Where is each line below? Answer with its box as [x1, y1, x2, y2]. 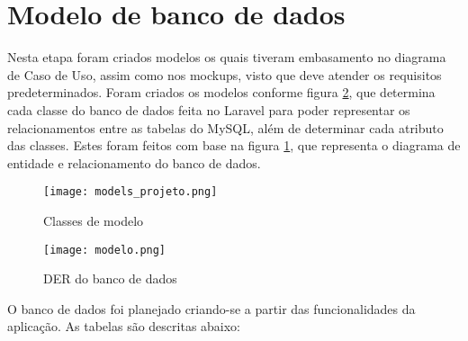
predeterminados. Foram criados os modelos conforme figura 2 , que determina [7, 83, 436, 102]
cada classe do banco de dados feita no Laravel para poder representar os [7, 100, 410, 119]
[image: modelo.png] [43, 243, 166, 256]
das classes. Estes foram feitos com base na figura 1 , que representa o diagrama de [7, 136, 461, 155]
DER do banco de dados [43, 269, 177, 288]
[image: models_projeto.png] [43, 185, 218, 199]
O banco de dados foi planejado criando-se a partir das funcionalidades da [7, 299, 416, 318]
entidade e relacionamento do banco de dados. [7, 153, 261, 172]
